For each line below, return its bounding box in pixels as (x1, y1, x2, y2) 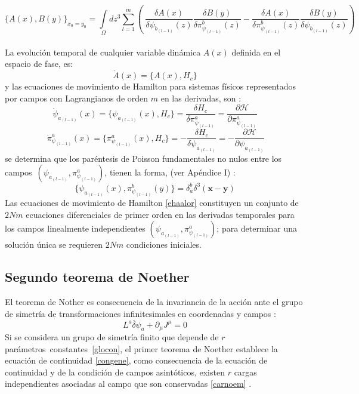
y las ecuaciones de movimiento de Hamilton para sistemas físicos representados (5, 80, 296, 93)
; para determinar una (216, 222, 298, 235)
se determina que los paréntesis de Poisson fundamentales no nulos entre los (5, 152, 282, 164)
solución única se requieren (5, 238, 103, 251)
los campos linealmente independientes (5, 222, 146, 235)
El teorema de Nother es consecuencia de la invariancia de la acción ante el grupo (5, 295, 303, 308)
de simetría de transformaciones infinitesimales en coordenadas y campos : (5, 307, 276, 319)
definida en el (231, 45, 281, 58)
